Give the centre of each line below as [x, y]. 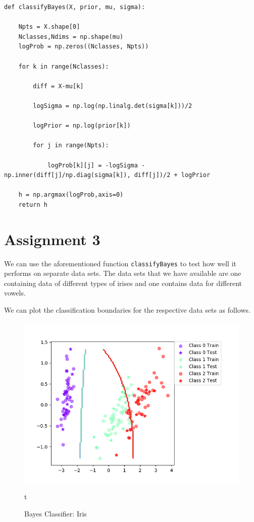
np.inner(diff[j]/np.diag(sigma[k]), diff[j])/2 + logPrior [107, 175]
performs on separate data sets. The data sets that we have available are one [123, 273]
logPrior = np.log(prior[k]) [82, 126]
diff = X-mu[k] [58, 86]
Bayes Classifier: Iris [56, 513]
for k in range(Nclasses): [64, 66]
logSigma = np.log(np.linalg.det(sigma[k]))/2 [113, 106]
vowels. [15, 293]
